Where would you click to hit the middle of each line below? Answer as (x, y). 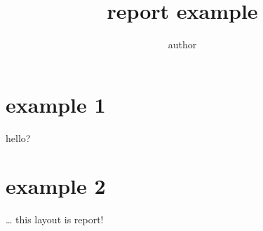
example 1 (56, 104)
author (182, 44)
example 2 (56, 186)
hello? (18, 138)
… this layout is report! (55, 219)
